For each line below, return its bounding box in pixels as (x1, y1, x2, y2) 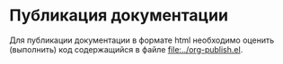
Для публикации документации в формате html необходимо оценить (9, 35, 275, 45)
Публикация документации (9, 5, 229, 26)
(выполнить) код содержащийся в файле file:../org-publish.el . (9, 44, 243, 54)
